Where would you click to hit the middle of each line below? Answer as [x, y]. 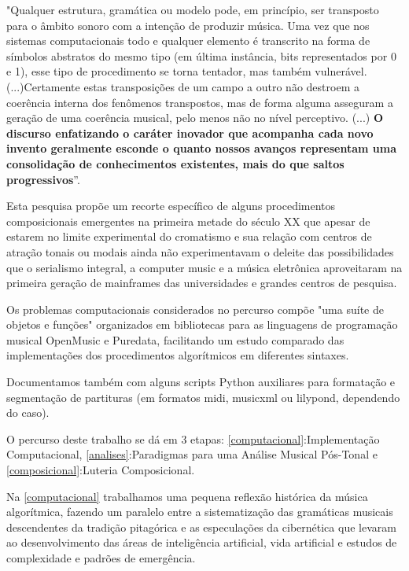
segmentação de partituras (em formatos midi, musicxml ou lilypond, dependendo [203, 397]
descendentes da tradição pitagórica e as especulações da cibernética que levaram [201, 527]
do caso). [28, 413]
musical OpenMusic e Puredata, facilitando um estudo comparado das [175, 339]
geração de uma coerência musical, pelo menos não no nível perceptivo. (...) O [195, 118]
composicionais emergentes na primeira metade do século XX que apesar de [188, 221]
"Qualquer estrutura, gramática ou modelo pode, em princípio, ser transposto [193, 9]
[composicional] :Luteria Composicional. [101, 470]
